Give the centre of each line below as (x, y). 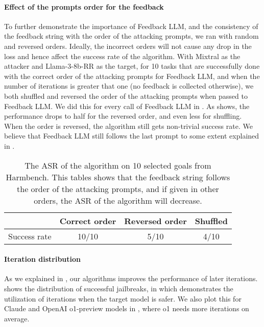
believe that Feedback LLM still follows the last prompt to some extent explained (132, 136)
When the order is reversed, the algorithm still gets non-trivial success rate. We (128, 126)
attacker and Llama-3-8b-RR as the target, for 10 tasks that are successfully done (132, 66)
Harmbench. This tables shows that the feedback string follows (118, 177)
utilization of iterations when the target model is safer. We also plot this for (123, 298)
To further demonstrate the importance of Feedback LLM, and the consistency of (131, 26)
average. (17, 318)
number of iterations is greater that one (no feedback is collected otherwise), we (129, 86)
